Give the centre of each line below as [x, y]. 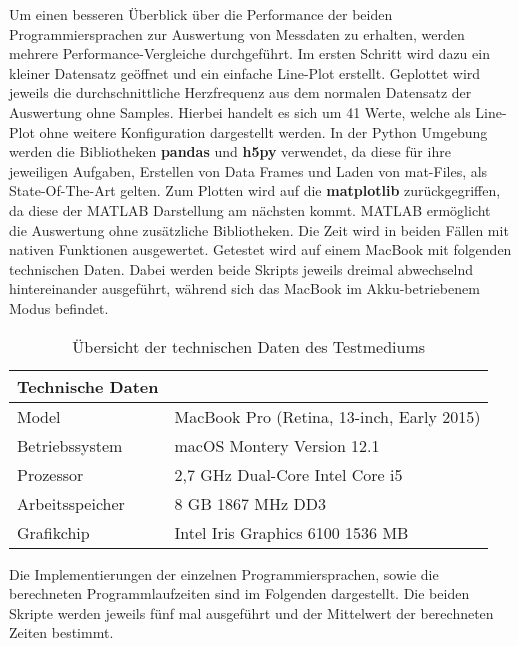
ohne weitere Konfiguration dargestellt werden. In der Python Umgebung [263, 131]
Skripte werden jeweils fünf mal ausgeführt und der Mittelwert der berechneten [251, 612]
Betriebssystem [70, 445]
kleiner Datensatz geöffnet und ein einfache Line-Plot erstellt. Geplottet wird [245, 72]
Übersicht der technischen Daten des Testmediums [249, 346]
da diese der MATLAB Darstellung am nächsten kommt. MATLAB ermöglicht [250, 209]
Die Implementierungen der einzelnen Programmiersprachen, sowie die [224, 573]
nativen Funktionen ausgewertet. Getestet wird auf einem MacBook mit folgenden [260, 249]
